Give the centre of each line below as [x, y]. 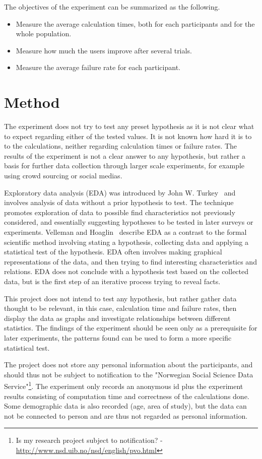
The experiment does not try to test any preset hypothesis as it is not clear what [129, 126]
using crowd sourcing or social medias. [63, 176]
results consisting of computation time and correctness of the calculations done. [127, 396]
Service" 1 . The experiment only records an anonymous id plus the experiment [124, 385]
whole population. [44, 34]
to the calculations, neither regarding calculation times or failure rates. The [121, 146]
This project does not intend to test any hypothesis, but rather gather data [120, 298]
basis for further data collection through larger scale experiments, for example [124, 166]
